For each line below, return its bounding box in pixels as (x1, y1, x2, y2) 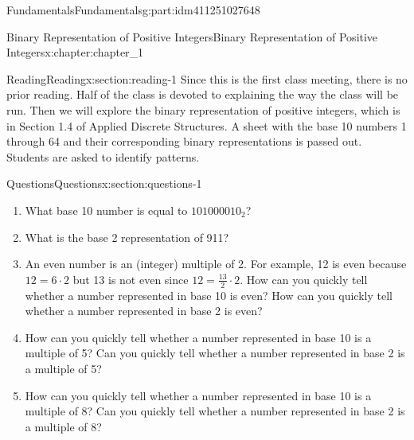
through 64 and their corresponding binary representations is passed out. (6, 133, 362, 150)
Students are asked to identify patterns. (6, 148, 200, 165)
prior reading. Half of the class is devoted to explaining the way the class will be (6, 86, 399, 103)
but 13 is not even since (72, 271, 189, 287)
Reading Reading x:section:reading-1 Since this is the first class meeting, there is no (6, 70, 408, 87)
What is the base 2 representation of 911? (25, 228, 229, 245)
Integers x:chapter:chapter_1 (6, 44, 144, 60)
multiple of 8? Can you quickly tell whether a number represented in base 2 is (25, 403, 405, 419)
